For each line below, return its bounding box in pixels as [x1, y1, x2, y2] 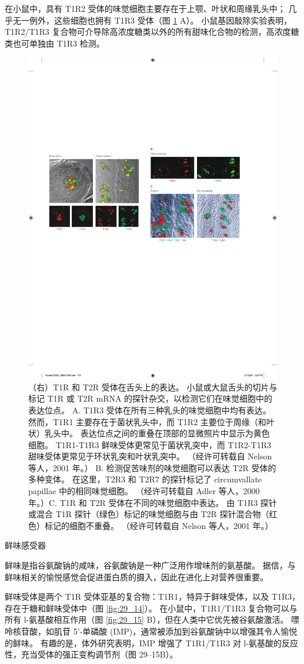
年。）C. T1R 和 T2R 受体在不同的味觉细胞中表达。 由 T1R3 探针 [28, 496, 277, 508]
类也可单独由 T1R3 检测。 [5, 37, 105, 49]
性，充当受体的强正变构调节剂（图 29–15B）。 [5, 648, 178, 660]
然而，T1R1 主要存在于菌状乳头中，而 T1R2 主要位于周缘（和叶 [28, 415, 275, 428]
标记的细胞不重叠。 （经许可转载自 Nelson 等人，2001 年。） [44, 519, 273, 531]
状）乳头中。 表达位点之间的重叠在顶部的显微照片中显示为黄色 [28, 427, 270, 439]
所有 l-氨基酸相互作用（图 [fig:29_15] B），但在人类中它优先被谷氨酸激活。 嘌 [5, 613, 300, 626]
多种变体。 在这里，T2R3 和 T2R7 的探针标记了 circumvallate [28, 473, 262, 485]
